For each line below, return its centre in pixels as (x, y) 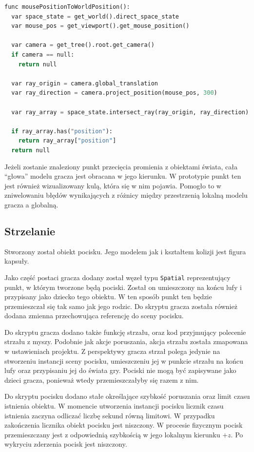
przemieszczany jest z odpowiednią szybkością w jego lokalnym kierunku (112, 434)
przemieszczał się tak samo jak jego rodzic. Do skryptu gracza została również (121, 306)
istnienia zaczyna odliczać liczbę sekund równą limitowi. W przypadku (110, 415)
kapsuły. (17, 261)
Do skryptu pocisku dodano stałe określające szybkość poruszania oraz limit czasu (127, 396)
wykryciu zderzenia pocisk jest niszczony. (66, 444)
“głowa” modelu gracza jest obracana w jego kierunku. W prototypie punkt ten (123, 176)
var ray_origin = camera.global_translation (85, 83)
